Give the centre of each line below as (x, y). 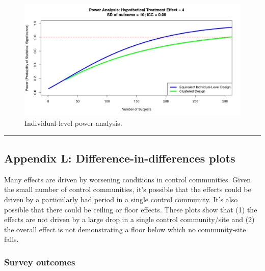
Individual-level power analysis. (73, 123)
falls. (11, 239)
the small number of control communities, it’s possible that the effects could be (128, 189)
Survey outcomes (40, 262)
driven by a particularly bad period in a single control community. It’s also (121, 199)
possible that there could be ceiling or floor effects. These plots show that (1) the (131, 209)
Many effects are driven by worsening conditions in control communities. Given (127, 179)
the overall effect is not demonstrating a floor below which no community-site (125, 229)
